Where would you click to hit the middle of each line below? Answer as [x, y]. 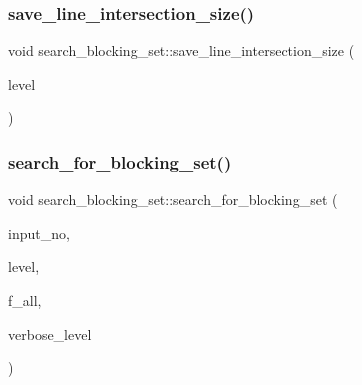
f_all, [25, 300]
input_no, [39, 232]
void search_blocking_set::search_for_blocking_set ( [173, 199]
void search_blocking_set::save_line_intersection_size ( [181, 50]
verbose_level [50, 333]
